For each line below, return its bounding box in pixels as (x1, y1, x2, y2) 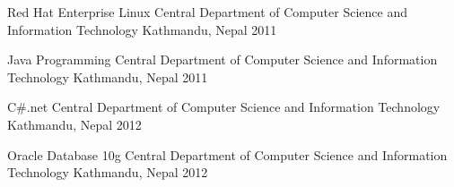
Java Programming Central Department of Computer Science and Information (7, 50, 438, 69)
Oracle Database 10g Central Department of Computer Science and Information (7, 145, 448, 164)
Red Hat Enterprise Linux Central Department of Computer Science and (7, 3, 407, 21)
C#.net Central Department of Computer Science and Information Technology (7, 98, 441, 116)
